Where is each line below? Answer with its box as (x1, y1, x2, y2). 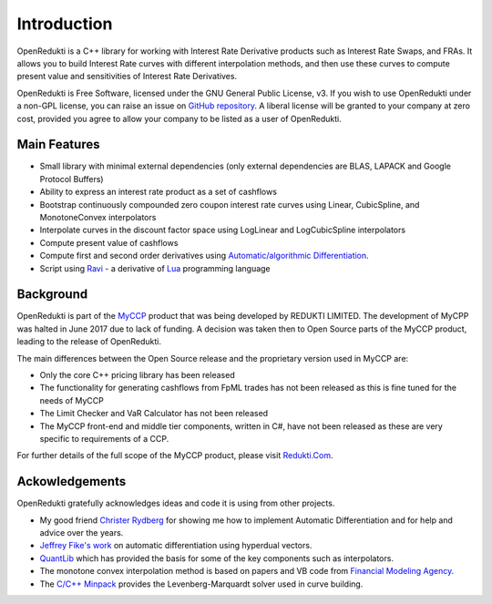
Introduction (16, 14, 113, 34)
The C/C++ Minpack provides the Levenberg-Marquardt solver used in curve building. (39, 578, 364, 589)
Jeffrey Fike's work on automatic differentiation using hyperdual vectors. (39, 540, 313, 551)
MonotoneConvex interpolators (39, 211, 157, 222)
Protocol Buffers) (39, 173, 104, 184)
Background (16, 287, 88, 302)
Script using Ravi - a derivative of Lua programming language (39, 262, 271, 273)
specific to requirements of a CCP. (39, 433, 169, 444)
